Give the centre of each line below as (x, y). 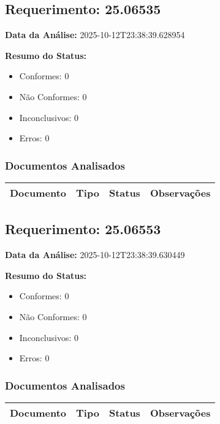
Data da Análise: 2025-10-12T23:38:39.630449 (95, 255)
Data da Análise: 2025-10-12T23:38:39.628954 (95, 35)
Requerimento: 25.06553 (83, 229)
